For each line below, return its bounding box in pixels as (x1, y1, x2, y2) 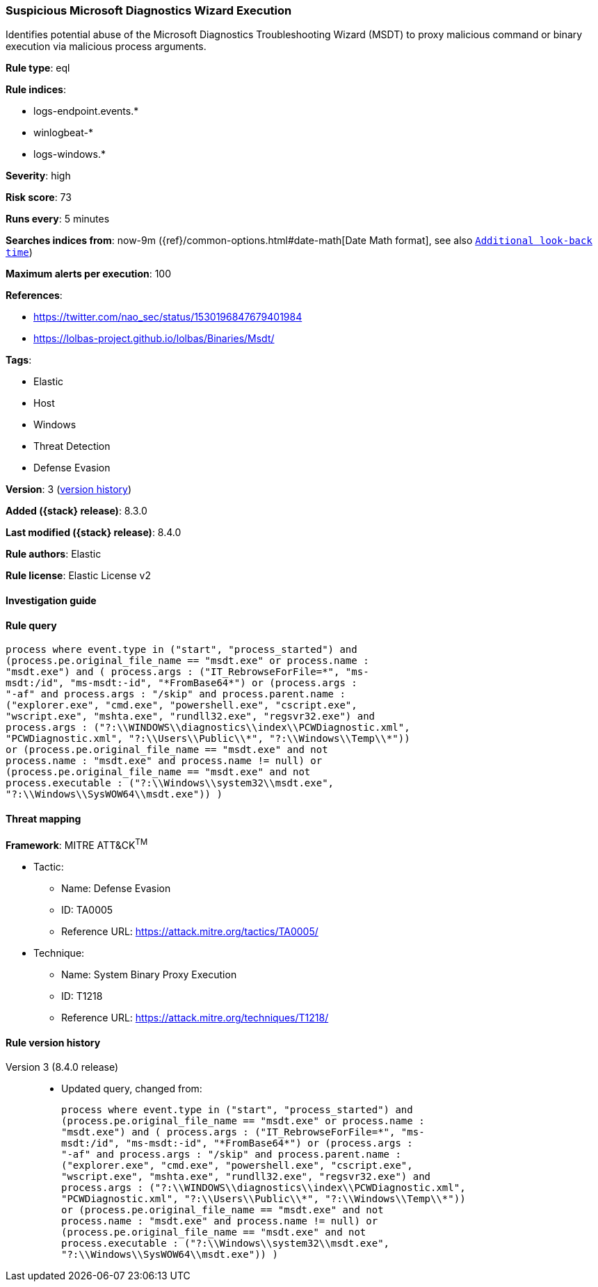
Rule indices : (6, 83, 66, 96)
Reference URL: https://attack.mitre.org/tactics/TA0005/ (61, 925, 318, 938)
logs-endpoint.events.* (33, 105, 139, 118)
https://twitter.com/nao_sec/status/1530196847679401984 (33, 311, 302, 323)
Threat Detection (33, 440, 111, 453)
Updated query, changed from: (61, 1083, 202, 1095)
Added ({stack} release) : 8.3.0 (6, 505, 147, 517)
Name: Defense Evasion (61, 882, 171, 895)
